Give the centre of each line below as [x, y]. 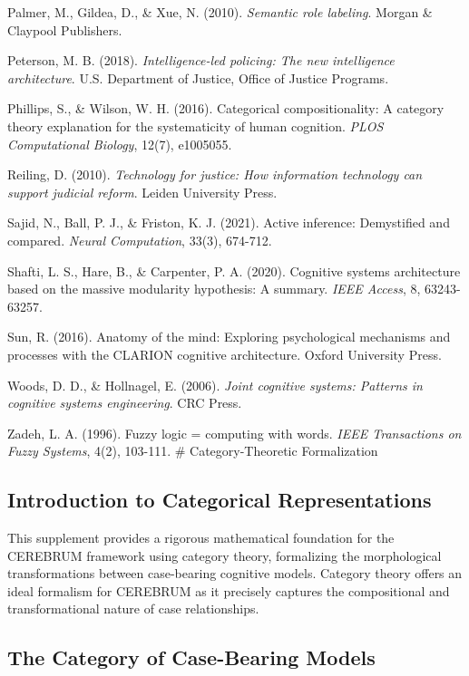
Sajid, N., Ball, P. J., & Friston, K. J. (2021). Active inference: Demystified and [229, 222]
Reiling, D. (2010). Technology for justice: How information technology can [215, 174]
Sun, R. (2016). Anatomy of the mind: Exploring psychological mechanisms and [229, 337]
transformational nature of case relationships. [133, 608]
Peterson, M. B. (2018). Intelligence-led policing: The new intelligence [201, 60]
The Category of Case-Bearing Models [191, 657]
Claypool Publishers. [65, 29]
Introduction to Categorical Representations [220, 500]
